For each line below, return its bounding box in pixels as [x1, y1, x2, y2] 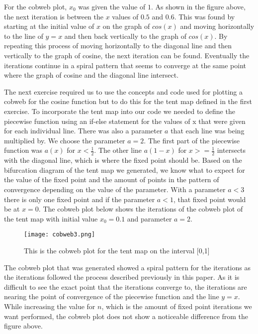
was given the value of [78, 1, 146, 11]
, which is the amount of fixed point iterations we [101, 301, 252, 311]
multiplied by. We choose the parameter [4, 135, 125, 145]
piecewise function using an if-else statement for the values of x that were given [4, 115, 246, 126]
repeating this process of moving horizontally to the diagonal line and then [4, 40, 232, 51]
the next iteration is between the [4, 11, 103, 21]
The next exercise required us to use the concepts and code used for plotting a [4, 86, 243, 97]
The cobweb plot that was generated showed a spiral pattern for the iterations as [4, 262, 251, 272]
